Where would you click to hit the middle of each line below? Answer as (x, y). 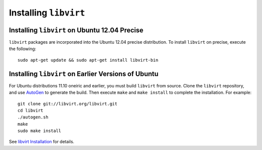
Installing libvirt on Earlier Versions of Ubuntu (84, 74)
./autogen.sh (33, 117)
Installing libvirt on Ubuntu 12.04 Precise (76, 30)
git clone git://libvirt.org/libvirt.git (67, 104)
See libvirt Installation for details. (42, 142)
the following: (23, 49)
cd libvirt (31, 110)
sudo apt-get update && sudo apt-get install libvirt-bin (88, 60)
